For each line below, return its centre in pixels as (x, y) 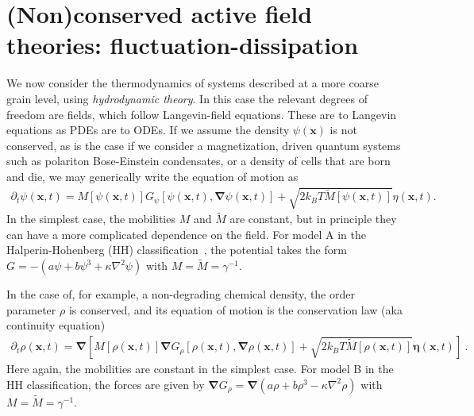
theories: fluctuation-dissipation (183, 45)
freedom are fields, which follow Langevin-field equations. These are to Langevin (202, 114)
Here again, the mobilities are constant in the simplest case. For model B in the (200, 369)
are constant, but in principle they (313, 219)
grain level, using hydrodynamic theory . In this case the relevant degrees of (187, 98)
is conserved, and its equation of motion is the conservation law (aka (235, 309)
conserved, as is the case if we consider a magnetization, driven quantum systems (204, 145)
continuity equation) (56, 325)
